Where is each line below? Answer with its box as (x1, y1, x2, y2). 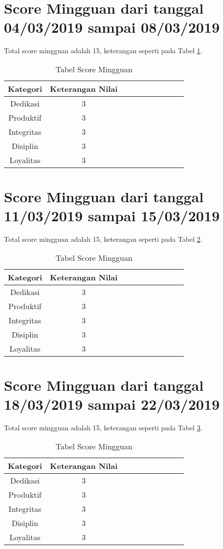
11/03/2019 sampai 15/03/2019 (4, 206, 220, 226)
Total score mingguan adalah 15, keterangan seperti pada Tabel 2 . (4, 234, 202, 244)
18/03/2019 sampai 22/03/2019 (4, 394, 220, 414)
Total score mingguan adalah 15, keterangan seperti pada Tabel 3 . (4, 422, 202, 433)
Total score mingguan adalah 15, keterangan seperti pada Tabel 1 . (4, 45, 202, 56)
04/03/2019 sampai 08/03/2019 (4, 17, 220, 37)
